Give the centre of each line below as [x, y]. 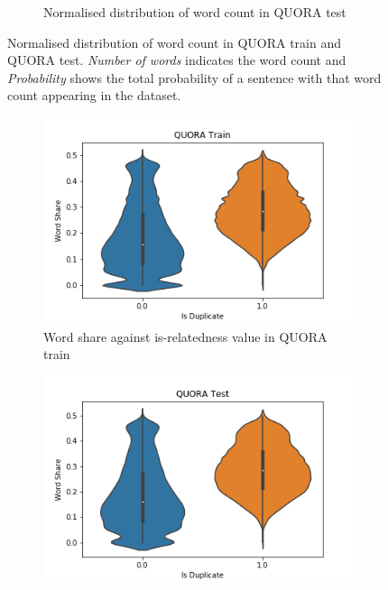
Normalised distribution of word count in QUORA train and [175, 42]
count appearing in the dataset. [94, 95]
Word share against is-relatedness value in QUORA [185, 336]
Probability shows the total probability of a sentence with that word [194, 77]
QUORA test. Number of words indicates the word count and [177, 60]
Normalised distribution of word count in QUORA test [195, 12]
